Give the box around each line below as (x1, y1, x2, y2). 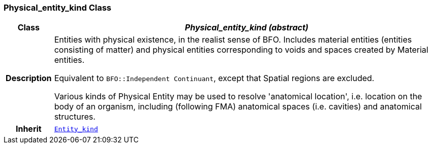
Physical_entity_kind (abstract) (184, 22, 308, 33)
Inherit (15, 124, 42, 134)
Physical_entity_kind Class (4, 3, 112, 13)
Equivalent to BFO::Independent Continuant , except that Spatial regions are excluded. (54, 73, 375, 84)
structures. (54, 112, 96, 122)
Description (6, 73, 52, 84)
